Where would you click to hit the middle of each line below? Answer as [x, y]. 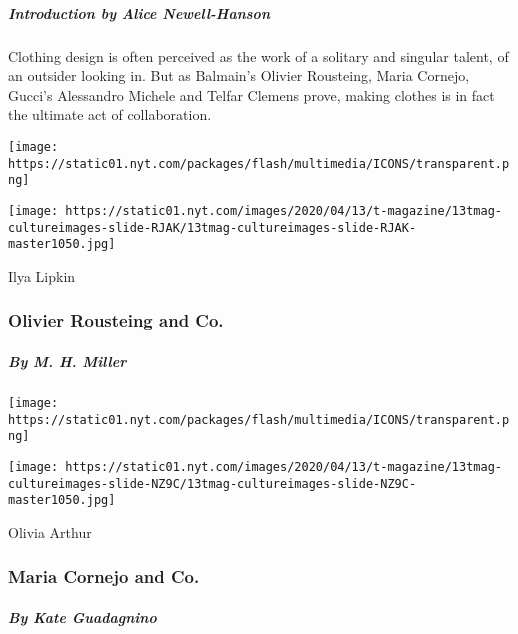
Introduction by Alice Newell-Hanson [139, 12]
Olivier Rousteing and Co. [116, 320]
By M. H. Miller [67, 360]
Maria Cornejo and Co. [104, 576]
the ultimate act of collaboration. [110, 114]
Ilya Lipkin [42, 275]
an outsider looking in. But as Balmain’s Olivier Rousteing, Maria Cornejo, [239, 75]
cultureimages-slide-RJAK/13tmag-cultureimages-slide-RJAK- [212, 227]
